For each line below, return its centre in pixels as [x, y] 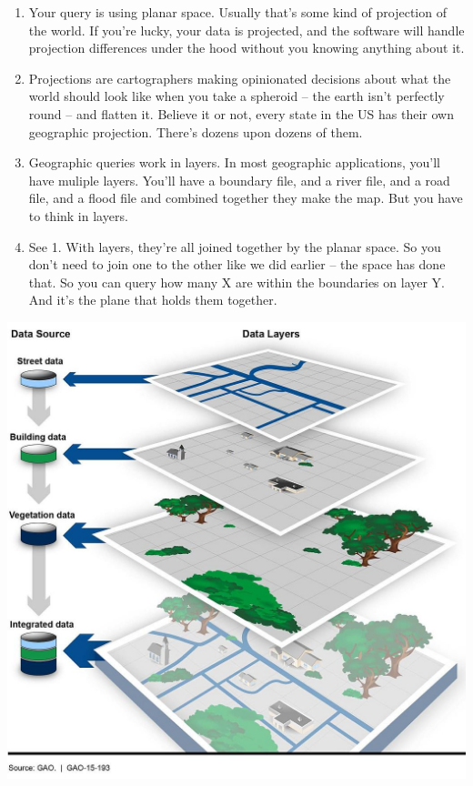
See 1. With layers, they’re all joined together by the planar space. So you [235, 246]
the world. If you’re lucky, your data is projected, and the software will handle [247, 30]
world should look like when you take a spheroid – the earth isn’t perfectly [236, 96]
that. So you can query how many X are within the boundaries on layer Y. [236, 282]
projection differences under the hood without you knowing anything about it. [247, 48]
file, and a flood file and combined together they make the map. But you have [246, 198]
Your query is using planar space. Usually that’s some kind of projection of [237, 12]
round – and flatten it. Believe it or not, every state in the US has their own [241, 113]
